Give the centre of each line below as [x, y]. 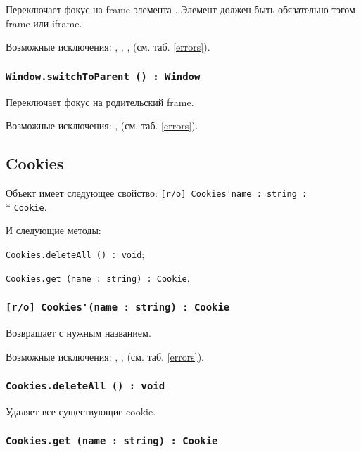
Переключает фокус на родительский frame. [100, 102]
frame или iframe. [44, 23]
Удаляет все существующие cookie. [81, 411]
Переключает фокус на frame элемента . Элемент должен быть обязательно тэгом [180, 9]
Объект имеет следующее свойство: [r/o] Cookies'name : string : [157, 192]
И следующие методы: [53, 230]
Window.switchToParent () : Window [103, 76]
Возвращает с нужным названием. [78, 332]
